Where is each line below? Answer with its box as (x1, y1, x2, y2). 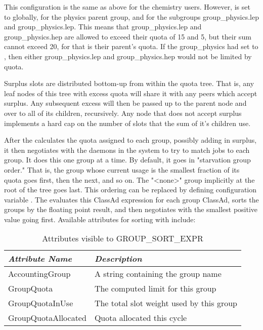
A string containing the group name (94, 268, 222, 280)
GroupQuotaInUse (8, 297, 73, 309)
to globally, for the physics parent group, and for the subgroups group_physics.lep (4, 11, 259, 22)
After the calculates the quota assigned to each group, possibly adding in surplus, (4, 135, 257, 145)
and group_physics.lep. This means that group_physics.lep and (4, 21, 202, 32)
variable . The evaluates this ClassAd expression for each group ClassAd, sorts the (4, 194, 259, 204)
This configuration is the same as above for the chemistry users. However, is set (4, 2, 250, 12)
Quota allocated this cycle (94, 312, 187, 324)
